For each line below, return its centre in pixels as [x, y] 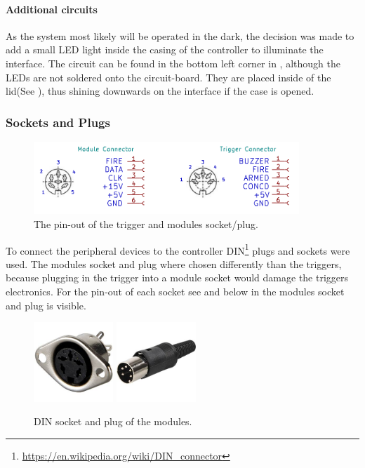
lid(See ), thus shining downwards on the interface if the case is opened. [160, 91]
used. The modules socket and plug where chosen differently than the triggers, [174, 263]
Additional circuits [52, 9]
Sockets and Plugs [58, 122]
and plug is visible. [46, 305]
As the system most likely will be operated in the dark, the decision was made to [180, 35]
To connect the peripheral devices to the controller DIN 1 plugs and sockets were [178, 249]
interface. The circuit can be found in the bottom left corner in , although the [173, 63]
